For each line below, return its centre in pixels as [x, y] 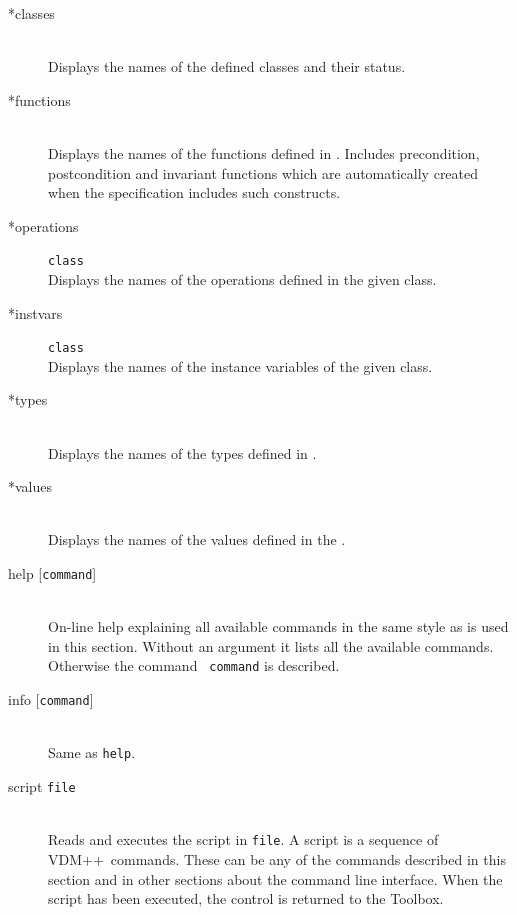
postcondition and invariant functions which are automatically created [263, 172]
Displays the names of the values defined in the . [197, 539]
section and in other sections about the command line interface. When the [275, 878]
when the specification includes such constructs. [194, 192]
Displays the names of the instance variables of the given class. [240, 365]
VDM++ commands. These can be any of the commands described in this [277, 858]
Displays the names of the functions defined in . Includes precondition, [264, 152]
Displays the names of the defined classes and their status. [227, 66]
